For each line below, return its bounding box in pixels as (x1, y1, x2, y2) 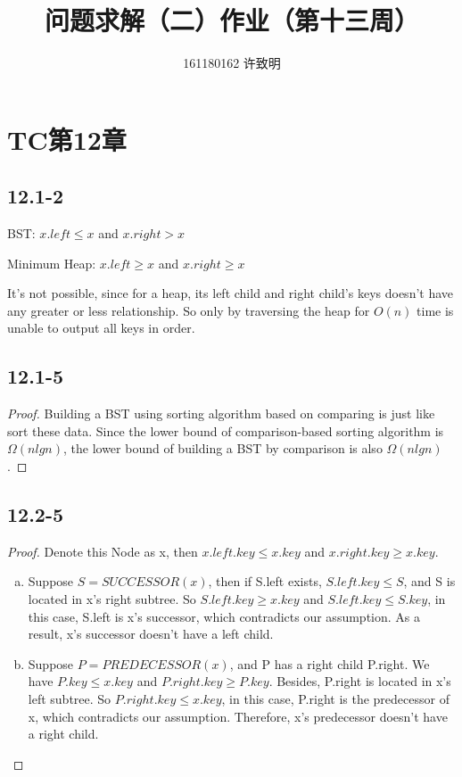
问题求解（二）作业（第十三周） (44, 2, 419, 38)
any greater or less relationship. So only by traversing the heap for (7, 301, 370, 319)
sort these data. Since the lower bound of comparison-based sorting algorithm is (7, 421, 444, 440)
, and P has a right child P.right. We (229, 654, 430, 673)
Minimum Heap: (7, 253, 96, 272)
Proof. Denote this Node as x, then (7, 541, 198, 560)
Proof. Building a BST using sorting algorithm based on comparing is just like (7, 404, 435, 423)
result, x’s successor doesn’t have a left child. (28, 624, 274, 643)
